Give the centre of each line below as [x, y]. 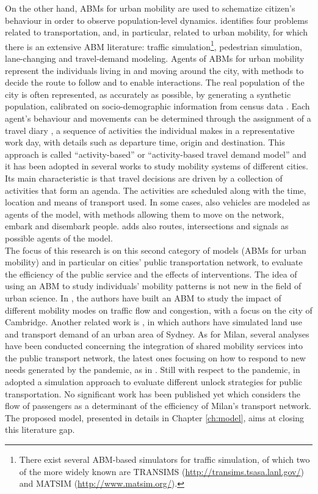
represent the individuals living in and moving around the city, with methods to [154, 70]
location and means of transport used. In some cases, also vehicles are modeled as [157, 202]
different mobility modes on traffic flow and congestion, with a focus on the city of [159, 310]
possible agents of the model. [59, 238]
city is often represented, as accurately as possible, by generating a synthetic [148, 94]
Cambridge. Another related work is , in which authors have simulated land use [154, 322]
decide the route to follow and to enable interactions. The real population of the [155, 82]
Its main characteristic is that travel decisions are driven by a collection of [144, 178]
